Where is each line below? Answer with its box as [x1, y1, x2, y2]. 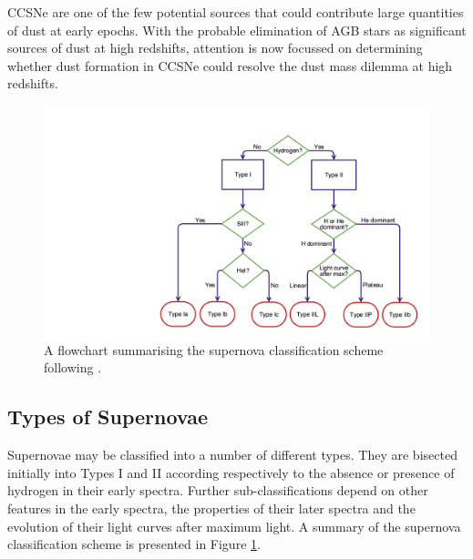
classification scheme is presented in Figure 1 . [7, 534, 261, 554]
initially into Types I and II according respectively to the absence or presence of [7, 462, 455, 482]
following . [44, 358, 102, 377]
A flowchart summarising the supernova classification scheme [44, 340, 384, 359]
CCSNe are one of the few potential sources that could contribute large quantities [7, 3, 464, 21]
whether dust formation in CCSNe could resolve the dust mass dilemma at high [7, 56, 453, 75]
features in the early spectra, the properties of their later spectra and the [7, 498, 416, 517]
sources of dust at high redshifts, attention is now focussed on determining [7, 38, 423, 57]
